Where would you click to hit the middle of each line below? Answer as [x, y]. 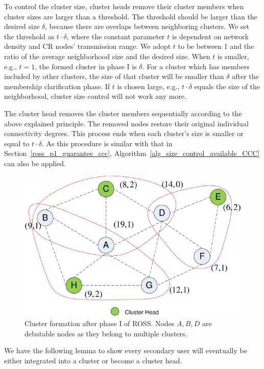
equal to [17, 143]
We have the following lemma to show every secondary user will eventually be [126, 350]
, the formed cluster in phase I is [86, 66]
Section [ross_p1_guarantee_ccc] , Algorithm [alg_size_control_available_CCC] [132, 153]
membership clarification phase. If [57, 86]
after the [245, 76]
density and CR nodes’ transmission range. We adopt [88, 46]
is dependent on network [210, 36]
